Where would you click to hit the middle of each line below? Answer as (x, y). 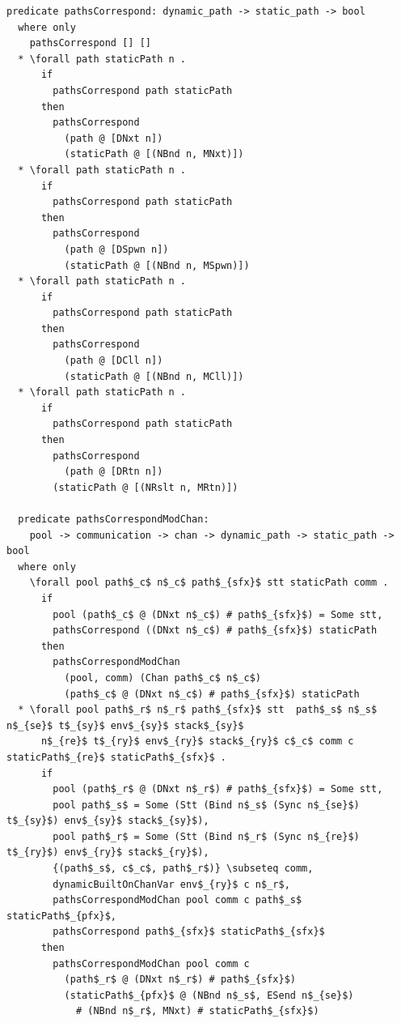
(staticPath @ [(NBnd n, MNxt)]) (154, 154)
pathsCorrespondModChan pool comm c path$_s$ (177, 900)
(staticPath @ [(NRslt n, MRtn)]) (146, 487)
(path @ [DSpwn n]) (116, 249)
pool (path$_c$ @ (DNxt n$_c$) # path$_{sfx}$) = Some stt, (218, 614)
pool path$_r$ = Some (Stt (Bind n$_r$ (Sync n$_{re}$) (206, 836)
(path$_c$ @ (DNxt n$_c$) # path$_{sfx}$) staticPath (212, 694)
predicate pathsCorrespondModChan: (114, 519)
